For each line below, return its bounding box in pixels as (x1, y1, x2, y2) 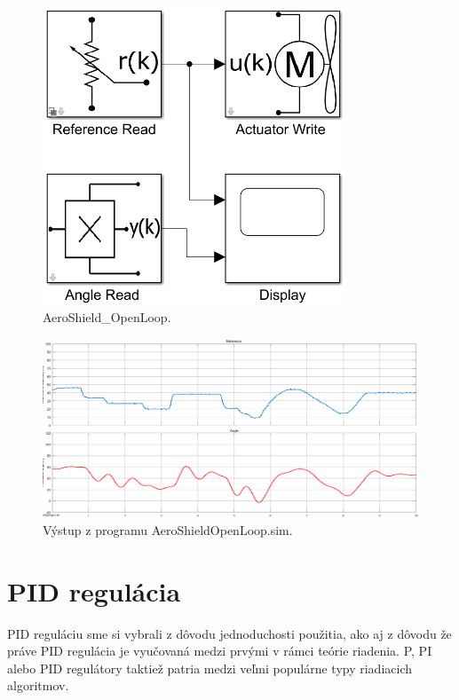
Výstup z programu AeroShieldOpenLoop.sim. (43, 520, 293, 539)
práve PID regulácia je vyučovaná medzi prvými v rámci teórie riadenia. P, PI (7, 641, 432, 660)
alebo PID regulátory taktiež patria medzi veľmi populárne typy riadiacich (7, 658, 413, 677)
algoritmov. (7, 676, 69, 695)
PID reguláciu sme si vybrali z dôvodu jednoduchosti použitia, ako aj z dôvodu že (7, 624, 452, 642)
